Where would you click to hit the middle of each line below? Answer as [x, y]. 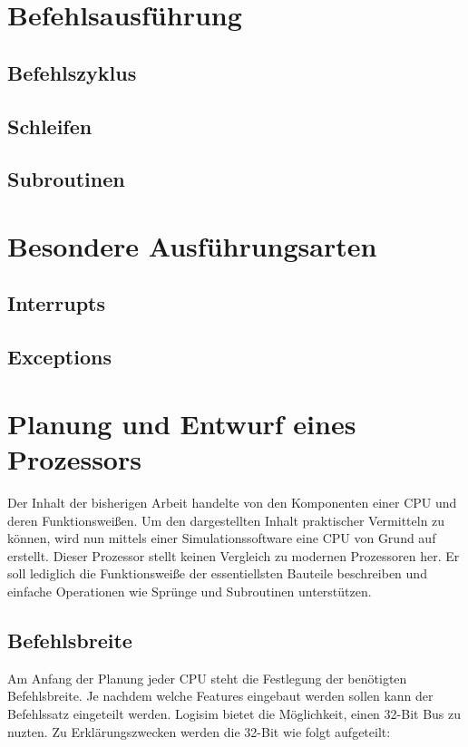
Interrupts [57, 303]
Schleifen [50, 126]
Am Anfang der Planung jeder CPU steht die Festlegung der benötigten [207, 678]
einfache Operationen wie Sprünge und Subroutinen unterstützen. [190, 591]
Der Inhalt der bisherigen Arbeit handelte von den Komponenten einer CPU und [232, 502]
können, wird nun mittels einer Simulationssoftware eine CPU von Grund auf [222, 538]
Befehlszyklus [72, 72]
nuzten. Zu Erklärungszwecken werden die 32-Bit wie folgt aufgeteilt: [199, 731]
